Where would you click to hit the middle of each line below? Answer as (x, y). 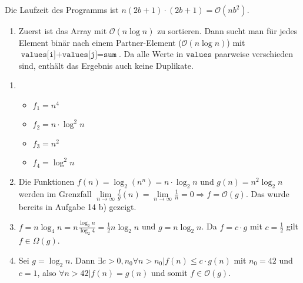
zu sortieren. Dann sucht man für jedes (227, 31)
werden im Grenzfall (55, 193)
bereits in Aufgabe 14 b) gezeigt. (77, 206)
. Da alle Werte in (151, 54)
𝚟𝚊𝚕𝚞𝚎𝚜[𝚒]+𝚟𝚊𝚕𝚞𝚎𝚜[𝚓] (59, 55)
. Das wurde (267, 193)
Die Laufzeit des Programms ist (62, 9)
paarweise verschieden (254, 54)
